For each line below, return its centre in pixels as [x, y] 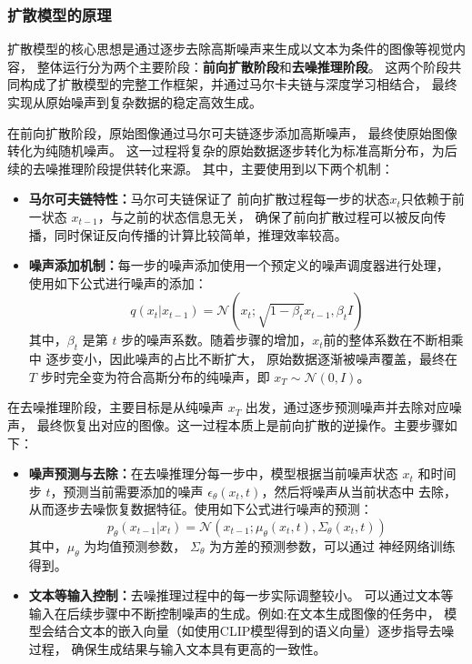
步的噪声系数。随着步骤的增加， [217, 340]
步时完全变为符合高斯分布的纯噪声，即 [155, 376]
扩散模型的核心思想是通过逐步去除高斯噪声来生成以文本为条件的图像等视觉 [230, 49]
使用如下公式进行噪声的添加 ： [118, 282]
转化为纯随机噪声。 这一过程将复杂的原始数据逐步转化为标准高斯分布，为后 [232, 151]
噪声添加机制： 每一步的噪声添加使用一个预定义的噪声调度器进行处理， [239, 265]
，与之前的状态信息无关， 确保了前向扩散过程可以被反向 [266, 216]
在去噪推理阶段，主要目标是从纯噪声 [115, 407]
